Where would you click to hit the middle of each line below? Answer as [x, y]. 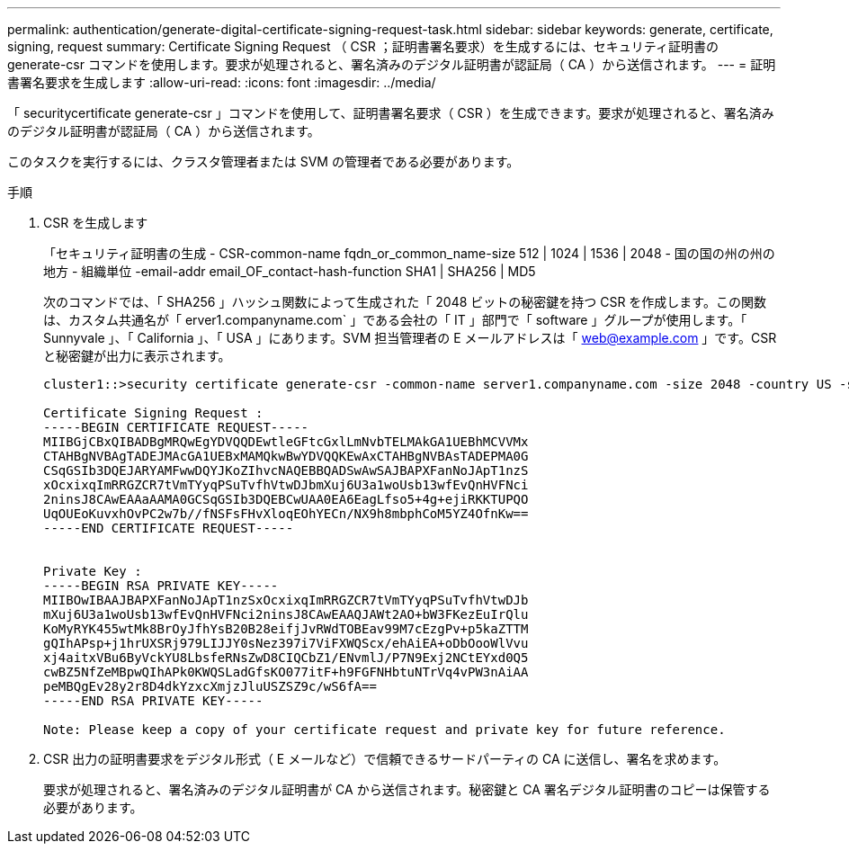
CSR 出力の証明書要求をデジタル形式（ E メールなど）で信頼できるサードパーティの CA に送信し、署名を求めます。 [385, 759]
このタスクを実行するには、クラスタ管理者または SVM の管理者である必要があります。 [264, 161]
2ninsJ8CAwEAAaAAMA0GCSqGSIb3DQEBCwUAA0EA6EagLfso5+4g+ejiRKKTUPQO [286, 499]
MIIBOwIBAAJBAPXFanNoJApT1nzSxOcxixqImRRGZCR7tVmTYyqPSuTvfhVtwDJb [286, 600]
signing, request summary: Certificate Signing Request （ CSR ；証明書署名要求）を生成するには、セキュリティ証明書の [363, 46]
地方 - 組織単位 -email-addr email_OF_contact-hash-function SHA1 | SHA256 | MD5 [290, 271]
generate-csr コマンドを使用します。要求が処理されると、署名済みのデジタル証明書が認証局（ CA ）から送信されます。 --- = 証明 [392, 64]
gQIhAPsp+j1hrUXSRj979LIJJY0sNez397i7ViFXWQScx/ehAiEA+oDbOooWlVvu [286, 643]
